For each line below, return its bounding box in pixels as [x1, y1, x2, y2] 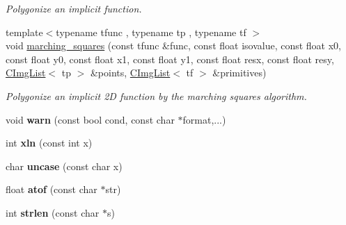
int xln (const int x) [6, 135, 93, 150]
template [6, 24, 43, 39]
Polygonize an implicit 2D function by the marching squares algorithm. [6, 88, 307, 103]
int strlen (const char [6, 205, 100, 219]
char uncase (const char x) [6, 158, 123, 173]
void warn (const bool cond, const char [6, 112, 175, 126]
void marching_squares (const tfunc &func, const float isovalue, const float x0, [6, 38, 342, 53]
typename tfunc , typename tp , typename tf [56, 24, 246, 39]
